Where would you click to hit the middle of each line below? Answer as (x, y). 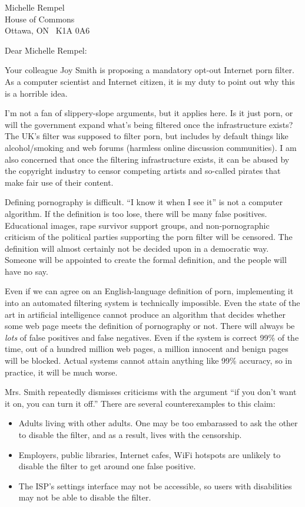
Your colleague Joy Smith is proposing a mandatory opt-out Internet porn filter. (150, 70)
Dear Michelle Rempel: (46, 50)
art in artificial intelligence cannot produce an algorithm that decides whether (145, 314)
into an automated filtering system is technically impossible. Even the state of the (152, 303)
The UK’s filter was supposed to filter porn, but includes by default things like (147, 136)
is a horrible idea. (36, 93)
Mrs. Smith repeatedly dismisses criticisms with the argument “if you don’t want (151, 392)
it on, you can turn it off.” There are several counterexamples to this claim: (140, 403)
